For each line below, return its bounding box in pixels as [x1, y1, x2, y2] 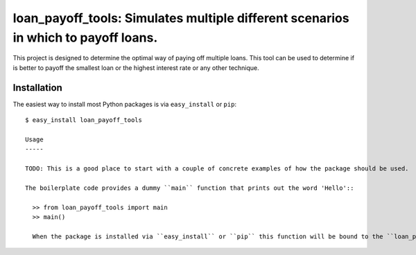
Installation [12, 82, 62, 94]
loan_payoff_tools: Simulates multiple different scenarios [12, 10, 349, 26]
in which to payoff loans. [12, 30, 158, 45]
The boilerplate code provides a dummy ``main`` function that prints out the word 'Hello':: [25, 184, 354, 192]
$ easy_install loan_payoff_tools [25, 116, 142, 124]
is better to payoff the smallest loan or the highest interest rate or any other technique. [12, 63, 259, 72]
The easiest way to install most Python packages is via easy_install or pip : [12, 100, 237, 108]
